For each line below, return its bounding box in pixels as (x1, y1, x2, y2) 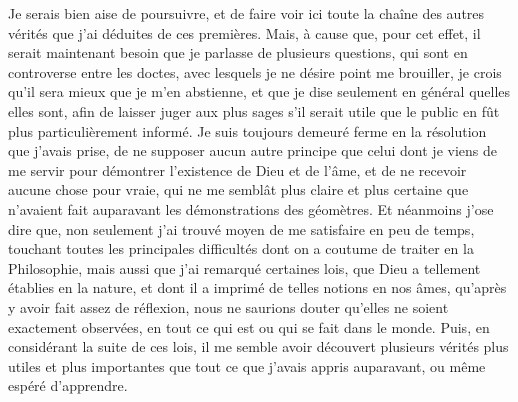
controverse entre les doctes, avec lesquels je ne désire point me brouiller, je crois (8, 61, 502, 82)
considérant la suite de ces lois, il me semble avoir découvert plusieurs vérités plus (8, 336, 509, 357)
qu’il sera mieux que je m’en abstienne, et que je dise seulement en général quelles (8, 81, 511, 102)
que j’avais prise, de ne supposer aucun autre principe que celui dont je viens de (8, 140, 497, 161)
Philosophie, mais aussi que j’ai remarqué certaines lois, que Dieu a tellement (8, 257, 481, 278)
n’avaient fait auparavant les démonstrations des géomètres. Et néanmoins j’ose (8, 198, 494, 219)
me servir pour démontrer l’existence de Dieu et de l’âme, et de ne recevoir (8, 159, 467, 180)
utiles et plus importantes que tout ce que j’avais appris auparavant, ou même (8, 355, 486, 376)
